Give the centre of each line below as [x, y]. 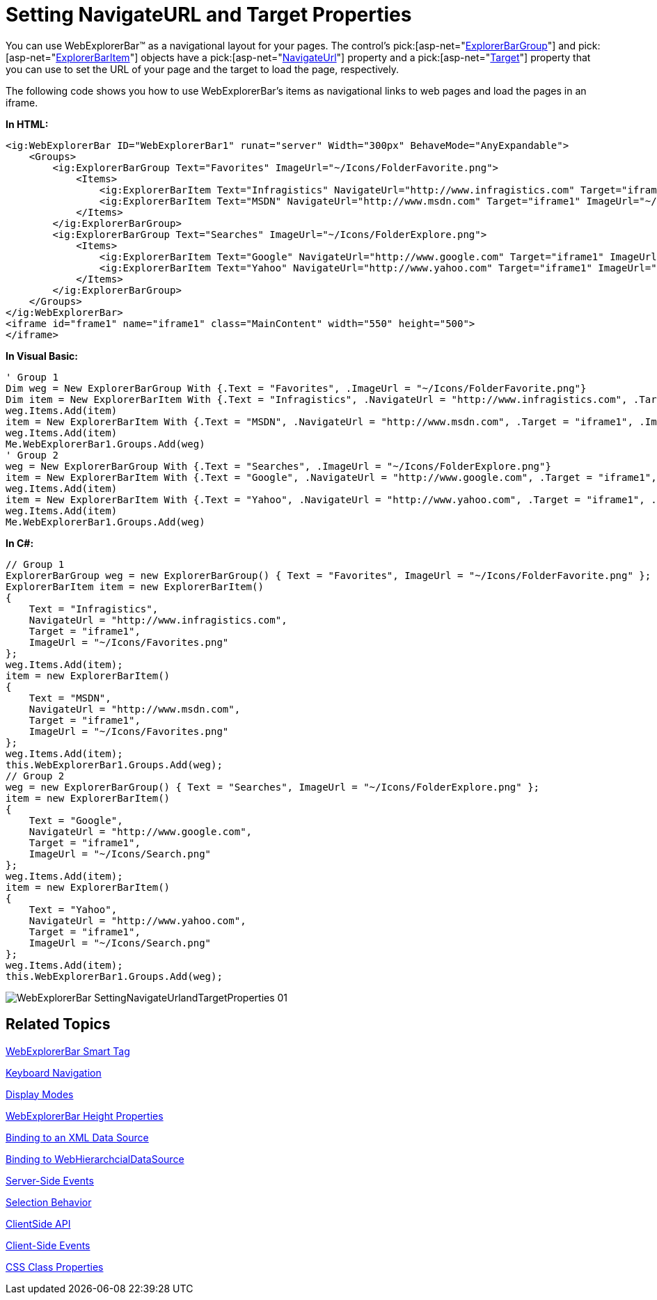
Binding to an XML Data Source [77, 1137]
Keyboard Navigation [54, 1072]
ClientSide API [38, 1223]
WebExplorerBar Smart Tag [68, 1051]
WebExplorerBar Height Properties [85, 1116]
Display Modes [40, 1094]
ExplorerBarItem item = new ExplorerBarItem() [135, 586]
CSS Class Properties [55, 1267]
